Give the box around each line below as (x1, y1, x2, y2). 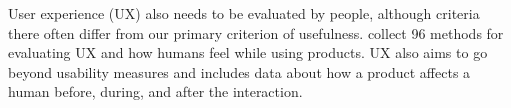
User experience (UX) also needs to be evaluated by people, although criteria (8, 3, 480, 23)
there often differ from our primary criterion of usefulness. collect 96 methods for (8, 22, 504, 43)
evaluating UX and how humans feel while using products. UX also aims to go (8, 42, 488, 63)
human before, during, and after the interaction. (8, 81, 303, 102)
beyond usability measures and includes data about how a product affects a (8, 61, 471, 82)
